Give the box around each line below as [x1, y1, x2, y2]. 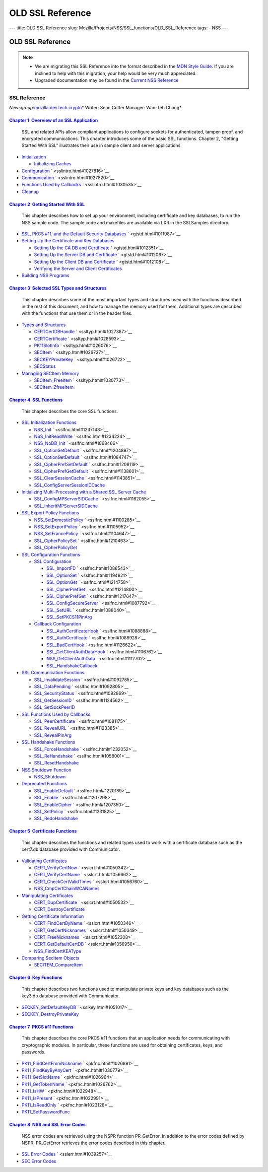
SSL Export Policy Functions [21, 510, 79, 516]
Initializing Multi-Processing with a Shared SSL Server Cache [21, 489, 146, 495]
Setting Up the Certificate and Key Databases [21, 238, 115, 244]
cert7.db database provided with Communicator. [21, 846, 120, 852]
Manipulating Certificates [21, 893, 73, 898]
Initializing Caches [34, 161, 71, 167]
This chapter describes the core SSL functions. [21, 408, 118, 414]
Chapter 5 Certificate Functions [9, 828, 77, 834]
